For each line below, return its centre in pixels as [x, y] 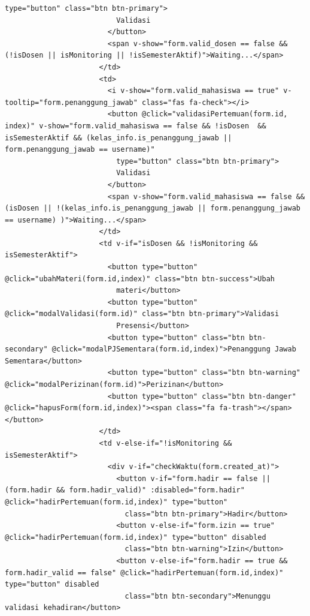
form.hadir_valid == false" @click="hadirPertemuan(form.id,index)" [144, 573]
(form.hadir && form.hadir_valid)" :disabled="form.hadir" [125, 490]
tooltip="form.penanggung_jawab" [71, 102]
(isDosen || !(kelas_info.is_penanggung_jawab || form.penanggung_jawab [153, 208]
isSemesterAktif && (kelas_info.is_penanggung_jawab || [118, 138]
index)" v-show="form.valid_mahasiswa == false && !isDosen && [136, 126]
